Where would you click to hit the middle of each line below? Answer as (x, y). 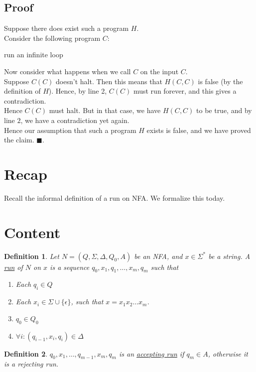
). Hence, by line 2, (78, 91)
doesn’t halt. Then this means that (109, 81)
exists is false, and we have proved (199, 130)
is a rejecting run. (31, 364)
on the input (159, 71)
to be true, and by (224, 110)
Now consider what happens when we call (67, 71)
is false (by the (220, 81)
